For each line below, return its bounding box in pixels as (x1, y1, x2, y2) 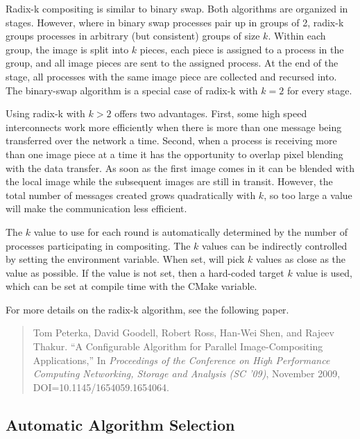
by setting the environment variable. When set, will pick (6, 252, 245, 266)
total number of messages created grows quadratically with (6, 187, 256, 202)
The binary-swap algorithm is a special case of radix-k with (6, 83, 258, 97)
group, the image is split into (6, 42, 129, 56)
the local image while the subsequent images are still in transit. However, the (6, 174, 333, 189)
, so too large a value (264, 187, 352, 202)
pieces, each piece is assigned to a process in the (139, 42, 344, 56)
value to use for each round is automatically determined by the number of (33, 224, 348, 239)
